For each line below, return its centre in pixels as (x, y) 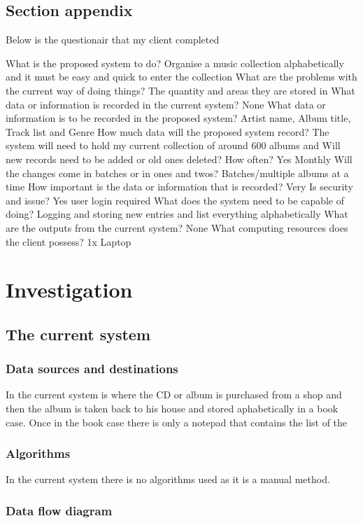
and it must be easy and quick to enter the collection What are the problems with (181, 77)
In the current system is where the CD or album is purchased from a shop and (174, 395)
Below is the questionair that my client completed (113, 40)
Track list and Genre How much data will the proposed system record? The (168, 131)
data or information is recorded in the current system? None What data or (166, 104)
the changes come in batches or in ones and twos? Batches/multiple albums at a (177, 173)
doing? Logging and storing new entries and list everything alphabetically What (177, 214)
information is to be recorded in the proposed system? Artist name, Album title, (178, 118)
